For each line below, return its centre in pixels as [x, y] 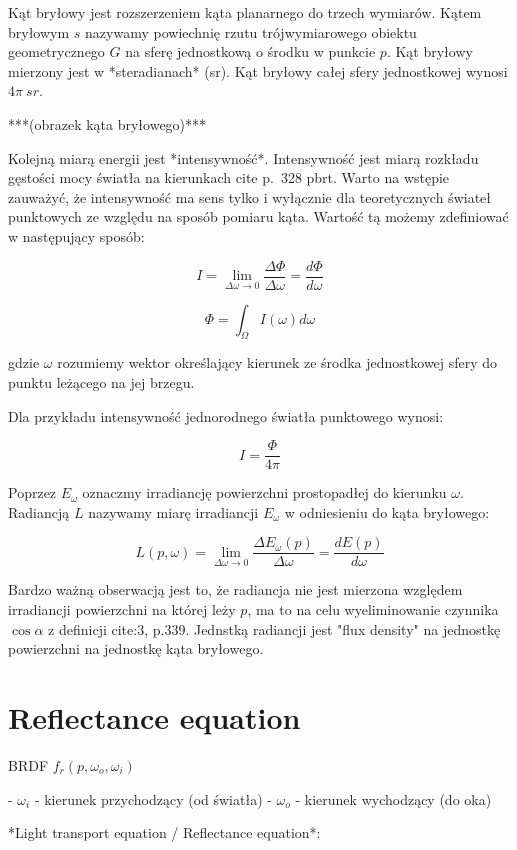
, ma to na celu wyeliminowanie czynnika [373, 609]
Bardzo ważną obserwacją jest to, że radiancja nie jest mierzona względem [235, 589]
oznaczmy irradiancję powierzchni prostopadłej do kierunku [264, 492]
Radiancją [39, 511]
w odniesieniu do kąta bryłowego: [387, 511]
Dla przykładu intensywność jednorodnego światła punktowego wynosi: [226, 415]
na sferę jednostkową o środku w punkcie [250, 51]
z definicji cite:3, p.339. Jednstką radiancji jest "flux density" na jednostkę [274, 628]
